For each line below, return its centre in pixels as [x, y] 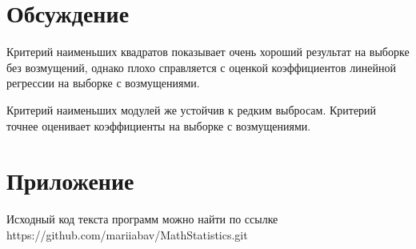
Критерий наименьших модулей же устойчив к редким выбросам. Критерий [192, 109]
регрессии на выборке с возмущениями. [103, 83]
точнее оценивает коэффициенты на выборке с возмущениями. [159, 125]
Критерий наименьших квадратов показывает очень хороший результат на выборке [208, 52]
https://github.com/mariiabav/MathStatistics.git [127, 234]
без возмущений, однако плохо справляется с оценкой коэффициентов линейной [201, 67]
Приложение [70, 181]
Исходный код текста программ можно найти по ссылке [142, 219]
